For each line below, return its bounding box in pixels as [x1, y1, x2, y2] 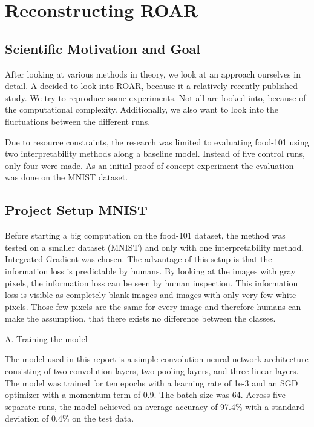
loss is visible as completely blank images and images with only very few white [5, 288, 296, 301]
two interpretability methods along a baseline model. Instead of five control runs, [5, 147, 305, 160]
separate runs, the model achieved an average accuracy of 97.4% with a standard [5, 400, 304, 412]
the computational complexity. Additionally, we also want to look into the [5, 103, 278, 116]
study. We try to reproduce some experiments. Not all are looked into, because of [5, 91, 306, 104]
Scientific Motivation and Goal [5, 39, 200, 58]
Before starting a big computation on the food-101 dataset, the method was [5, 229, 286, 242]
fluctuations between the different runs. [5, 114, 151, 127]
